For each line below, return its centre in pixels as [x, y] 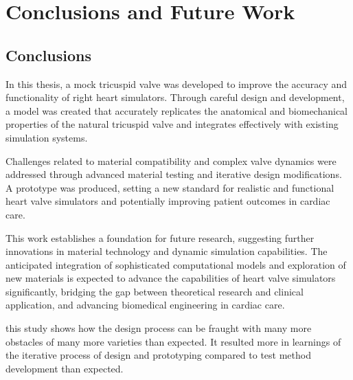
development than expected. [65, 368]
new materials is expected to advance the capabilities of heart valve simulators [171, 278]
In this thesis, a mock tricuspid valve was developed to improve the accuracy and [176, 83]
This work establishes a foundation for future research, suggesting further [160, 237]
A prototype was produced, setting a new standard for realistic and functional [170, 187]
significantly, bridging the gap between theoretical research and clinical [155, 291]
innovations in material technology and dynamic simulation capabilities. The [167, 251]
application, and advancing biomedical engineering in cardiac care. [145, 305]
